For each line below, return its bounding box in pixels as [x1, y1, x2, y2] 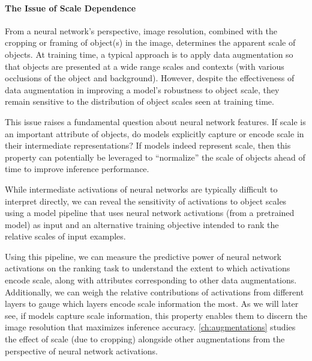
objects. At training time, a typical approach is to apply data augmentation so [5, 48, 293, 60]
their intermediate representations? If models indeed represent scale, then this [5, 139, 291, 152]
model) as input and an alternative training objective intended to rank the [5, 218, 279, 230]
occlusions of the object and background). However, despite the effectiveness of [5, 72, 295, 84]
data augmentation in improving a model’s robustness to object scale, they [5, 83, 280, 96]
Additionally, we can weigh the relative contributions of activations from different [5, 285, 304, 298]
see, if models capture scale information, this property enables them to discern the [5, 309, 307, 321]
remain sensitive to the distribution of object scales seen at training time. [5, 95, 274, 108]
